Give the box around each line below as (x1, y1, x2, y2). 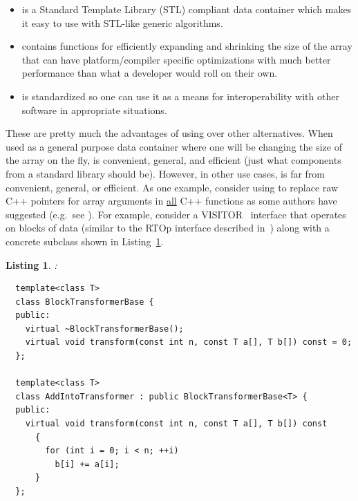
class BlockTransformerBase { (15, 296, 154, 307)
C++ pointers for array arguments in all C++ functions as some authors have (6, 193, 337, 208)
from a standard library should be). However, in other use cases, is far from (6, 166, 325, 180)
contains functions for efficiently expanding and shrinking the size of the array (21, 39, 352, 53)
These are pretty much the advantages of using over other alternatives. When (6, 126, 333, 140)
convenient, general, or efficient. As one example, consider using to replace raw (6, 180, 339, 194)
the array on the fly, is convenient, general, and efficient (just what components (6, 153, 341, 167)
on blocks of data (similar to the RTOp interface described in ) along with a (6, 220, 330, 235)
